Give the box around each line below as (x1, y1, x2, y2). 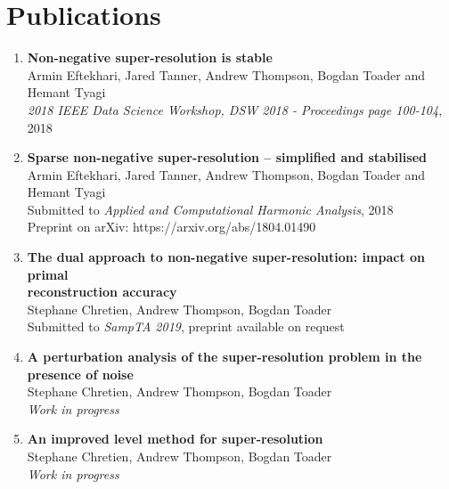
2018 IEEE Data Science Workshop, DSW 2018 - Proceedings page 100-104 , (27, 100, 443, 118)
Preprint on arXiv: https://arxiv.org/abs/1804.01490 (27, 217, 316, 236)
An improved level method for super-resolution (27, 429, 323, 448)
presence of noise (27, 364, 134, 383)
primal (27, 265, 69, 283)
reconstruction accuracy (27, 282, 177, 301)
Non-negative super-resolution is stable (27, 48, 273, 67)
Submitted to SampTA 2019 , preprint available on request (27, 317, 345, 336)
